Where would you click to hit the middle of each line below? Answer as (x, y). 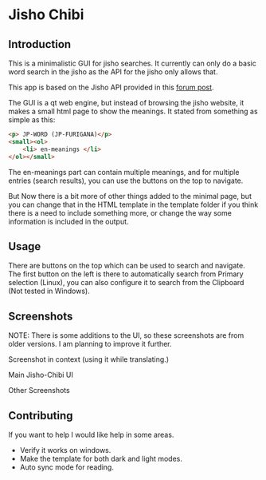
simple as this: (32, 120)
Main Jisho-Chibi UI (41, 375)
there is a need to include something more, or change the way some (120, 212)
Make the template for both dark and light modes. (101, 458)
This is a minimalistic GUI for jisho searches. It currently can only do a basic (132, 63)
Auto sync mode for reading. (66, 467)
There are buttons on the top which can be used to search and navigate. (127, 266)
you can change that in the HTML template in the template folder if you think (133, 204)
